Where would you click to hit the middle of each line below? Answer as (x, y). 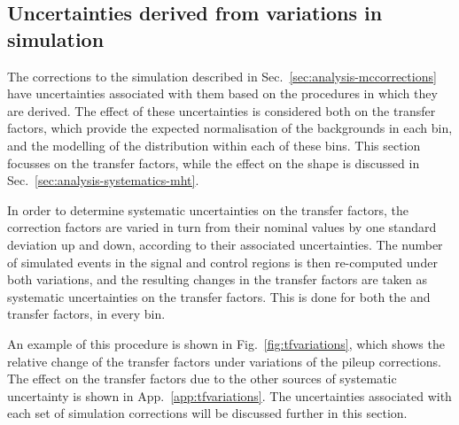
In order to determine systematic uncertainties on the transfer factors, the (208, 209)
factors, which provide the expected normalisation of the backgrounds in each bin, (230, 128)
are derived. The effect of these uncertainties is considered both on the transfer (222, 110)
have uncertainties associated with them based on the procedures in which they (222, 93)
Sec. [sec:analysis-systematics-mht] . (103, 180)
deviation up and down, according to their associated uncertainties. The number (225, 244)
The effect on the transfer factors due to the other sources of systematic (202, 379)
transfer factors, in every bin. (86, 314)
